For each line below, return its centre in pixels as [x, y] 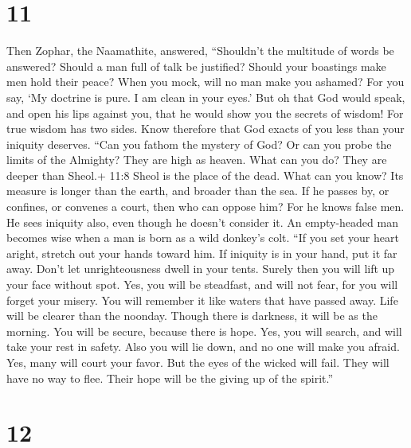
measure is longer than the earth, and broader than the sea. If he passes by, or [198, 191]
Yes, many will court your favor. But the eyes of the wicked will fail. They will [198, 362]
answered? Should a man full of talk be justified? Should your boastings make [196, 66]
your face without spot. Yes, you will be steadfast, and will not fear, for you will [202, 284]
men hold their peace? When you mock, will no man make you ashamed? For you [205, 82]
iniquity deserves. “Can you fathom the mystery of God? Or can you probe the [199, 144]
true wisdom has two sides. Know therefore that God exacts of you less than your [205, 129]
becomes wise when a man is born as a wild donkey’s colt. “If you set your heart [203, 238]
